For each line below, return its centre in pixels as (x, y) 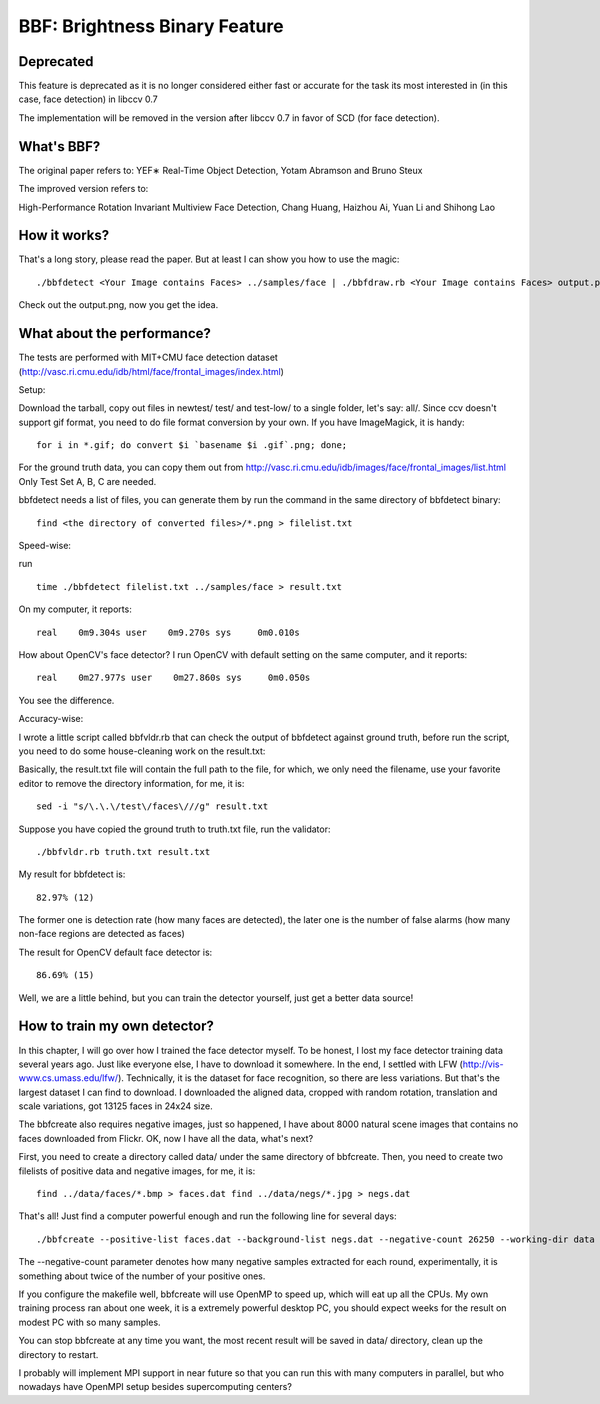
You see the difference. (66, 700)
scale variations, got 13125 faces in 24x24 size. (116, 1106)
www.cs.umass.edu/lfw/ (68, 1078)
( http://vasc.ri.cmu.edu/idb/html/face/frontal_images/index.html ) (151, 371)
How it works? (64, 235)
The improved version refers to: (83, 189)
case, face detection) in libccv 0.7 (88, 99)
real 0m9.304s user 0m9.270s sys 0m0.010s (168, 632)
